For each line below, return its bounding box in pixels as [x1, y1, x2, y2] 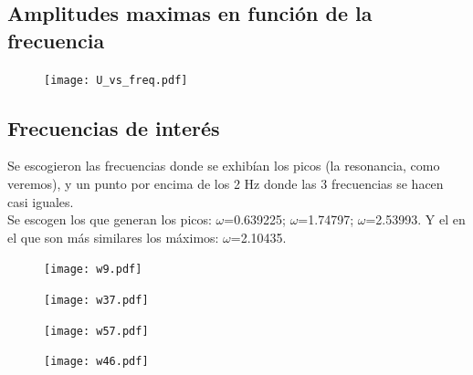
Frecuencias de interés [7, 113, 220, 141]
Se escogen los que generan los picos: [7, 210, 212, 229]
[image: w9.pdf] [44, 263, 142, 276]
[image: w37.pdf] [44, 294, 149, 307]
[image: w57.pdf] [44, 324, 149, 338]
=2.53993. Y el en [365, 210, 466, 229]
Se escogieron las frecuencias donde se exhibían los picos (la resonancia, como [7, 156, 440, 175]
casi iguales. [7, 192, 74, 211]
